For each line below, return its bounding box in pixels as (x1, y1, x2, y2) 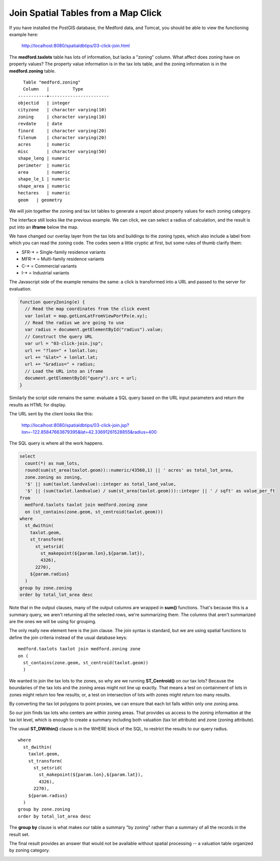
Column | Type (23, 87, 84, 92)
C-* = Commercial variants (21, 263, 77, 269)
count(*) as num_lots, (25, 460, 80, 466)
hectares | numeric (18, 190, 70, 196)
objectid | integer (18, 100, 70, 106)
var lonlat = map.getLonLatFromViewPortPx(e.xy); (25, 313, 148, 318)
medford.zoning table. (9, 68, 56, 74)
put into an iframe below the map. (9, 224, 79, 230)
